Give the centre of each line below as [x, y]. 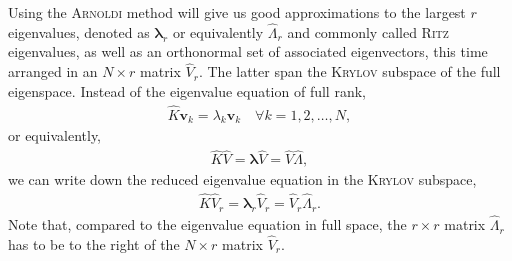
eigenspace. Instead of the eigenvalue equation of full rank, [187, 90]
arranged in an [53, 71]
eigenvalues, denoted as [79, 31]
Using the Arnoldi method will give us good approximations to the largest [237, 12]
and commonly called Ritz [368, 31]
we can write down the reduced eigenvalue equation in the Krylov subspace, [242, 179]
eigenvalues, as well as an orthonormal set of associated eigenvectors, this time [248, 51]
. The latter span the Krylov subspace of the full [349, 71]
